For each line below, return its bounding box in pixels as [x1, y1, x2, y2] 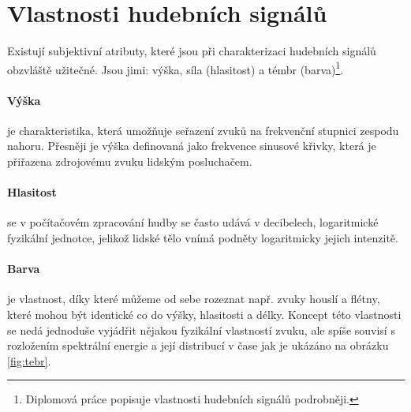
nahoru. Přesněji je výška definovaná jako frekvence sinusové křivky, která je [7, 137, 376, 154]
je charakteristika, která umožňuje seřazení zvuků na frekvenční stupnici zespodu [7, 122, 399, 138]
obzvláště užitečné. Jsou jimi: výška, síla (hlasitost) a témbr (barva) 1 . [7, 58, 344, 77]
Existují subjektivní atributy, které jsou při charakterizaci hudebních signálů [7, 43, 376, 59]
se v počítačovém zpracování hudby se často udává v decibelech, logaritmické [7, 214, 379, 230]
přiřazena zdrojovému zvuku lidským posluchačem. [7, 152, 252, 169]
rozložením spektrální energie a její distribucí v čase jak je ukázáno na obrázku [7, 337, 389, 354]
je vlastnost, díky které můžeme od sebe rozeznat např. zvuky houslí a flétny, [7, 290, 380, 307]
